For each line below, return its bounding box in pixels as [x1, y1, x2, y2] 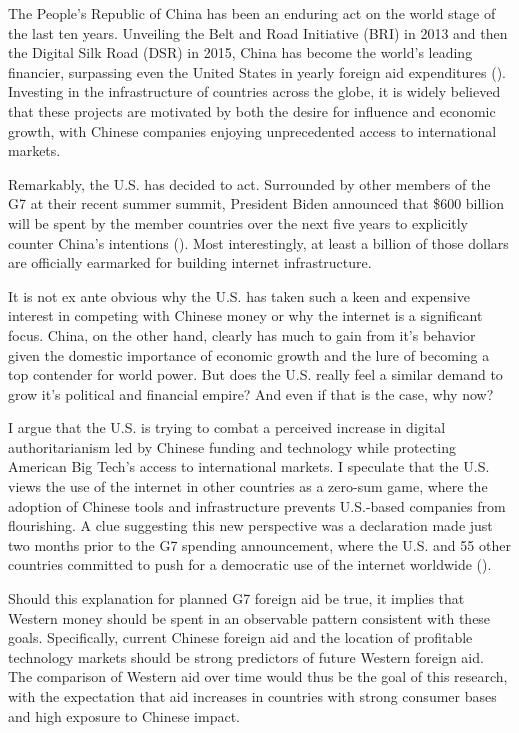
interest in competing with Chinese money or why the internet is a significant [8, 305, 483, 326]
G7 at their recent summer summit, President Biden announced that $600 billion [8, 193, 504, 214]
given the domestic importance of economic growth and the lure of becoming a [8, 344, 490, 365]
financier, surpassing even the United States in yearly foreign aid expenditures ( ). [8, 61, 507, 82]
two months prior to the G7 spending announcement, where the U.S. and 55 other [8, 534, 511, 555]
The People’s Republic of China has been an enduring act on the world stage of [8, 3, 496, 23]
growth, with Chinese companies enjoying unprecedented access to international [8, 120, 497, 141]
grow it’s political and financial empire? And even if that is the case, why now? [8, 383, 494, 404]
